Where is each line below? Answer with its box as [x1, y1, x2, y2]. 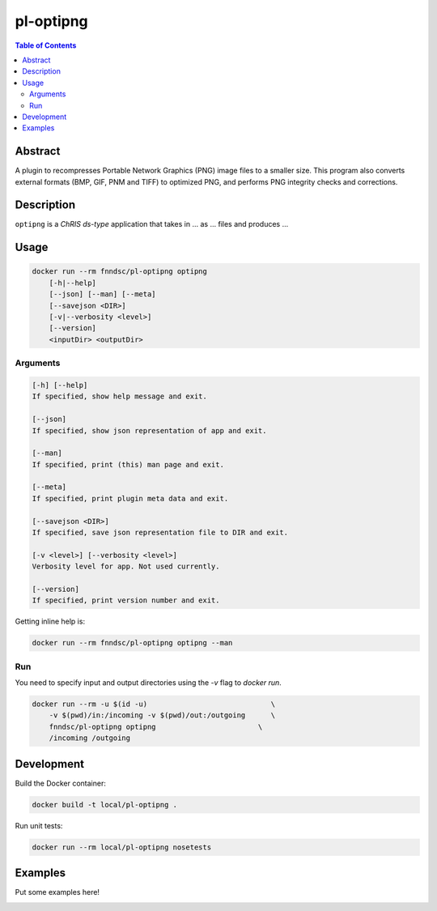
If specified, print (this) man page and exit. [32, 460, 224, 469]
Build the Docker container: [15, 778, 107, 788]
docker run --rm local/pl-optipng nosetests [32, 842, 212, 852]
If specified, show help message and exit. [32, 392, 208, 401]
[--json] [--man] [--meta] [49, 290, 157, 299]
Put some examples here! [15, 888, 100, 897]
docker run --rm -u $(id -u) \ [32, 700, 276, 709]
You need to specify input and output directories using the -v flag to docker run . [15, 678, 282, 688]
